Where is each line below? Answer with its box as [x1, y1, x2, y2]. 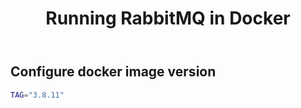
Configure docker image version [10, 63, 217, 81]
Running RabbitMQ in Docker [45, 7, 291, 30]
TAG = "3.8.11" [10, 90, 65, 100]
